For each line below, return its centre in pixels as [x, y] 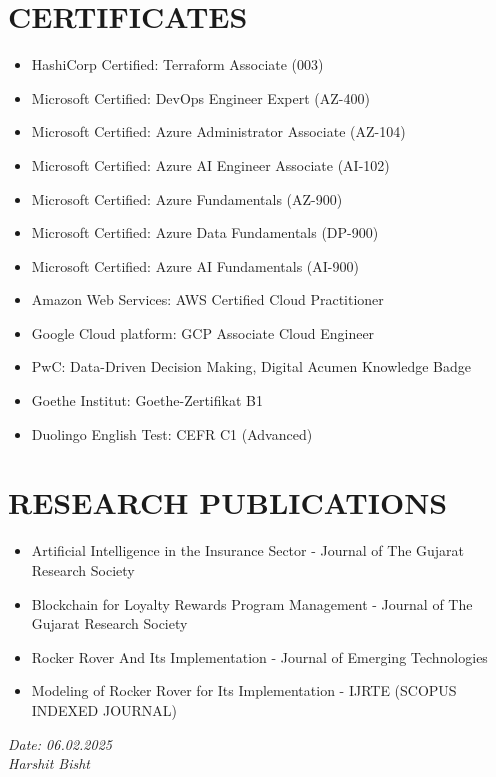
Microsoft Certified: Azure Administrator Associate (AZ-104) [218, 131]
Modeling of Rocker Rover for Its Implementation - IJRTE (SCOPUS [244, 690]
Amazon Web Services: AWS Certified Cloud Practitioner [207, 299]
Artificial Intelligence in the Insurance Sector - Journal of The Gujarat [248, 550]
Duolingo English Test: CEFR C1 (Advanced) [172, 433]
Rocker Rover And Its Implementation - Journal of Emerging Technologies [259, 656]
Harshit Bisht [49, 763]
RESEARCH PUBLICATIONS [228, 502]
